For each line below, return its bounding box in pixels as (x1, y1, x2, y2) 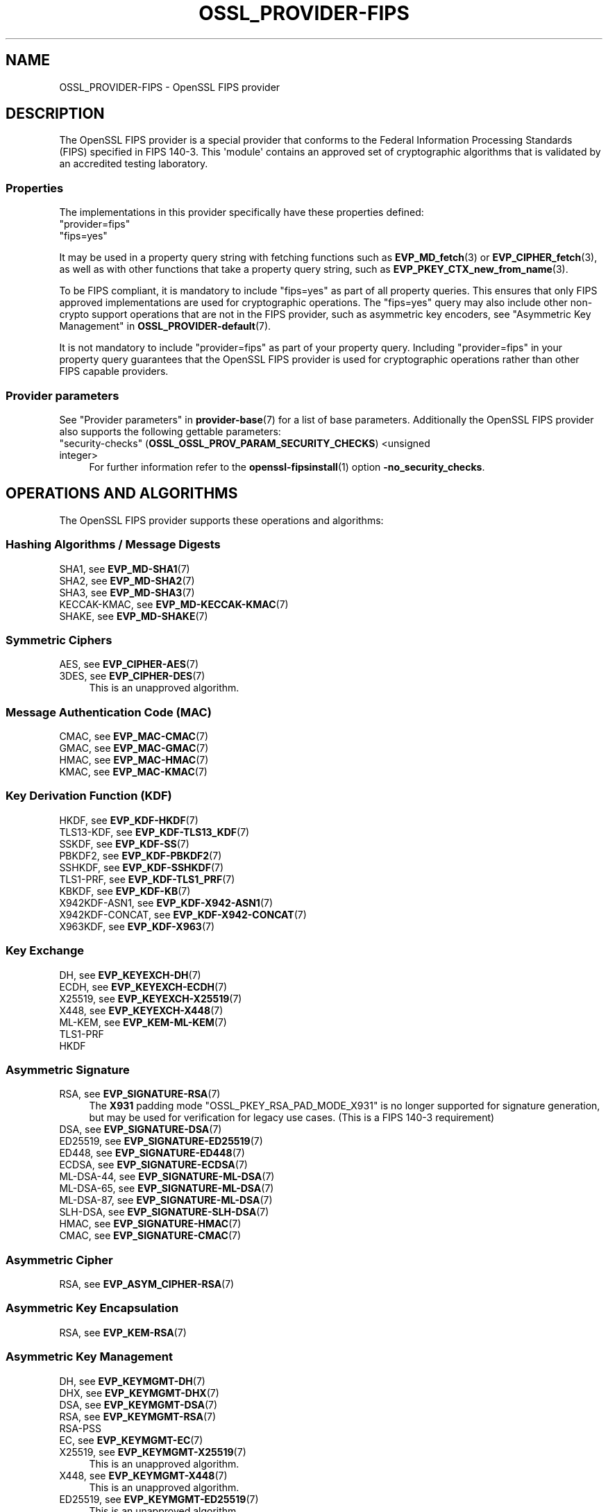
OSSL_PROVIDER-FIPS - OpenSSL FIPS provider (59, 81, 280, 93)
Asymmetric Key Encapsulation (6, 1301, 179, 1316)
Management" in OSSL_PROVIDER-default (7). (59, 320, 271, 333)
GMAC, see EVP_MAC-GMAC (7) (59, 742, 209, 755)
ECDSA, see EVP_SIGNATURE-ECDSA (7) (59, 1159, 248, 1171)
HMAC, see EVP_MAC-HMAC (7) (59, 754, 209, 766)
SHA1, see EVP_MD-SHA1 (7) (59, 562, 190, 575)
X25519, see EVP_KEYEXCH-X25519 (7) (59, 992, 242, 1005)
